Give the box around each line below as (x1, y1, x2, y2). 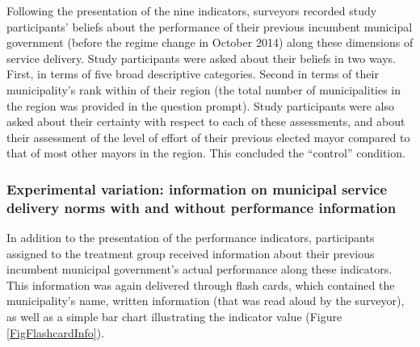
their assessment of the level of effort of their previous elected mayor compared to (6, 128, 410, 145)
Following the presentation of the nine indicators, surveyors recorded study (6, 2, 377, 19)
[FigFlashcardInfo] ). (6, 324, 105, 341)
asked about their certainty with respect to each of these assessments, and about (6, 113, 405, 130)
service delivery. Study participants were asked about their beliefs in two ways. (6, 49, 397, 66)
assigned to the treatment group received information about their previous (6, 245, 375, 261)
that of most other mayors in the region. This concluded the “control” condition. (6, 144, 405, 161)
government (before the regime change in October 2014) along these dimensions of (6, 34, 414, 51)
